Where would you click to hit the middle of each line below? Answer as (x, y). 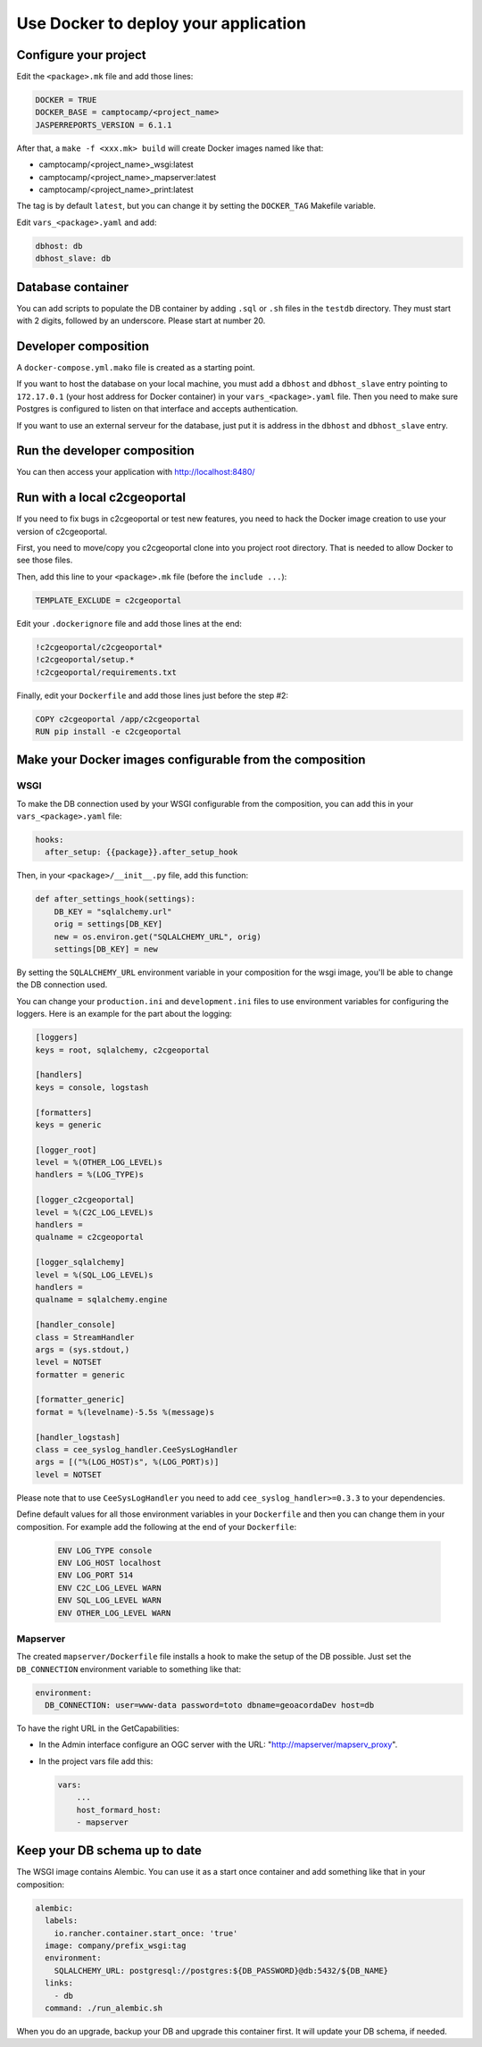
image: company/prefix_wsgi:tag (116, 1946)
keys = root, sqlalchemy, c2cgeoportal (122, 1050)
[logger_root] (66, 1150)
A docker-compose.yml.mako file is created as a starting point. (136, 367)
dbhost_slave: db (73, 258)
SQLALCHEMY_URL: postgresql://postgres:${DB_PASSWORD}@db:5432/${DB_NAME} (221, 1970)
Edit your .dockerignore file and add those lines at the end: (129, 623)
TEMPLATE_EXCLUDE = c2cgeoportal (108, 600)
